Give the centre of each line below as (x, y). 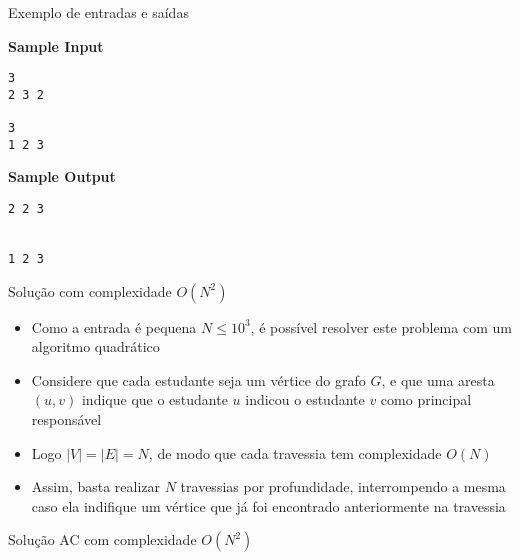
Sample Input (56, 45)
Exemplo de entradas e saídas (98, 12)
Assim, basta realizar (96, 486)
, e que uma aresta (438, 379)
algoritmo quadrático (95, 346)
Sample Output (62, 176)
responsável (66, 419)
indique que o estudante (154, 399)
